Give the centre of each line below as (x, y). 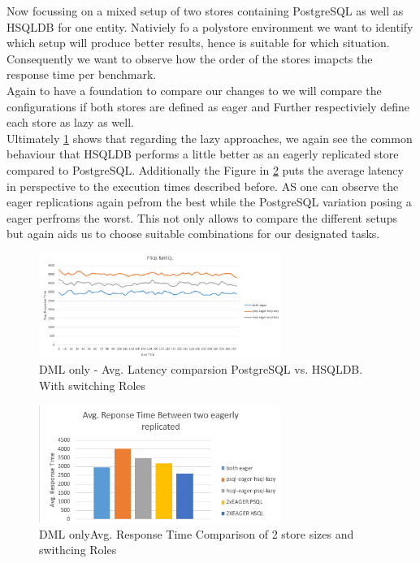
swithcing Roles (78, 550)
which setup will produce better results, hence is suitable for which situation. (198, 43)
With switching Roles (93, 385)
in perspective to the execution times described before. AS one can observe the (203, 186)
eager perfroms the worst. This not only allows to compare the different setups (202, 217)
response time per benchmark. (82, 74)
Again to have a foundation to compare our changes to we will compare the (194, 90)
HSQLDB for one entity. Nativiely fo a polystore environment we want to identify (210, 26)
